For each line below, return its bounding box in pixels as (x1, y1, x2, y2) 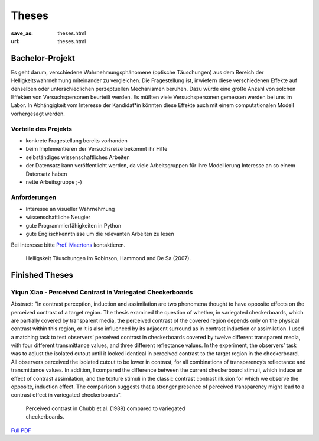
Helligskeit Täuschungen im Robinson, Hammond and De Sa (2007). (25, 254, 191, 261)
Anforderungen (11, 193, 57, 201)
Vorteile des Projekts (11, 125, 72, 133)
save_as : (11, 30, 34, 37)
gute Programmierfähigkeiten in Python (25, 222, 122, 229)
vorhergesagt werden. (11, 110, 65, 117)
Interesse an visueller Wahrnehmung (25, 206, 115, 213)
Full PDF (11, 426, 32, 434)
